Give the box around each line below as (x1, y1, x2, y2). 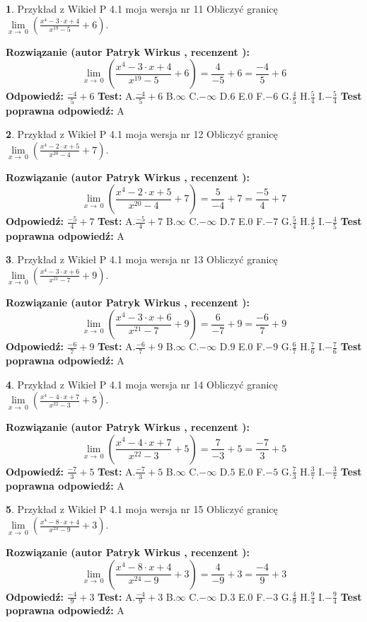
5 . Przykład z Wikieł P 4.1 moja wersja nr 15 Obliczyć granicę (6, 502, 278, 517)
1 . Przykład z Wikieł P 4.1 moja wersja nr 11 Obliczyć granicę (6, 1, 278, 16)
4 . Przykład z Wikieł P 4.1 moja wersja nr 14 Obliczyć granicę (6, 376, 278, 391)
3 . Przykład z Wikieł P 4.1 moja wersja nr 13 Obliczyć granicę (6, 252, 278, 267)
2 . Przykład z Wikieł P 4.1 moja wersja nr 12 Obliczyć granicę (6, 127, 278, 142)
